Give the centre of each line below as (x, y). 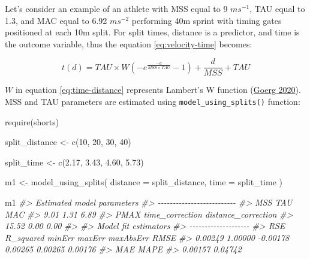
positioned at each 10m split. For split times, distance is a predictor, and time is (152, 32)
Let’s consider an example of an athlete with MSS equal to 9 (116, 8)
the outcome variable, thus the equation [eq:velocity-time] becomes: (129, 43)
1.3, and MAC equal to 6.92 (56, 20)
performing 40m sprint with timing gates (207, 20)
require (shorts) (32, 121)
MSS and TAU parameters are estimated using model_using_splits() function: (153, 102)
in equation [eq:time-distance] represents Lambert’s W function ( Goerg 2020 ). (158, 90)
